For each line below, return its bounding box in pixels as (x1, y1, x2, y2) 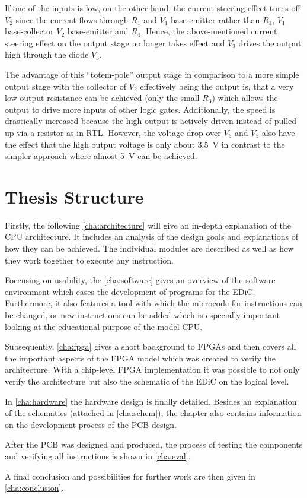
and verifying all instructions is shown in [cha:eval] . (5, 449, 191, 462)
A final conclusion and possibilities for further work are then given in (5, 470, 255, 482)
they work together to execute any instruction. (5, 253, 174, 266)
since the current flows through (15, 13, 129, 26)
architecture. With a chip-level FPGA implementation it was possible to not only (5, 363, 300, 376)
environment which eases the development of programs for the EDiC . (5, 285, 255, 297)
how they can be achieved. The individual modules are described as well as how (5, 242, 294, 255)
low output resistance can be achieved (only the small (5, 91, 200, 104)
